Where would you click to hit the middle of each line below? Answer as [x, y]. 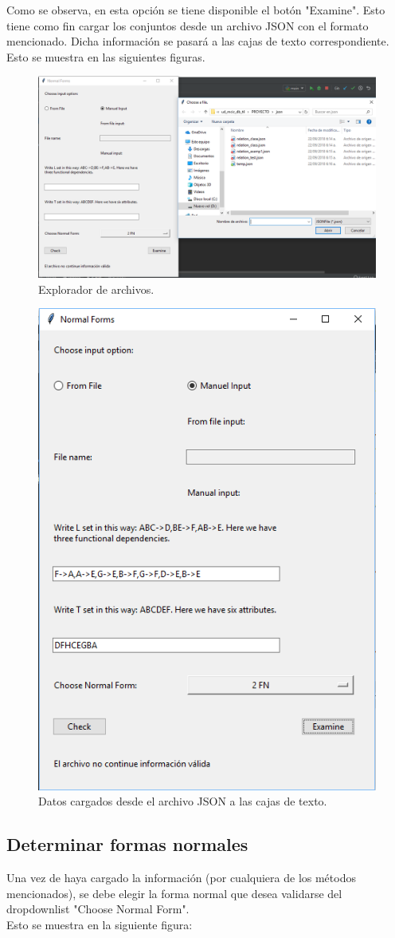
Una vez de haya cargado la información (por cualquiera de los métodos [181, 877]
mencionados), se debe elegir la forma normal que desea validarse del [174, 893]
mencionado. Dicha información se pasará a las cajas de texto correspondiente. [198, 41]
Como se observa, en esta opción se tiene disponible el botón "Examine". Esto [196, 10]
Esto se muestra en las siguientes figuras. [106, 56]
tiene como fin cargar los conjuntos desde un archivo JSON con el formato [188, 25]
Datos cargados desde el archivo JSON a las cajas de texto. [183, 801]
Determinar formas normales [127, 844]
